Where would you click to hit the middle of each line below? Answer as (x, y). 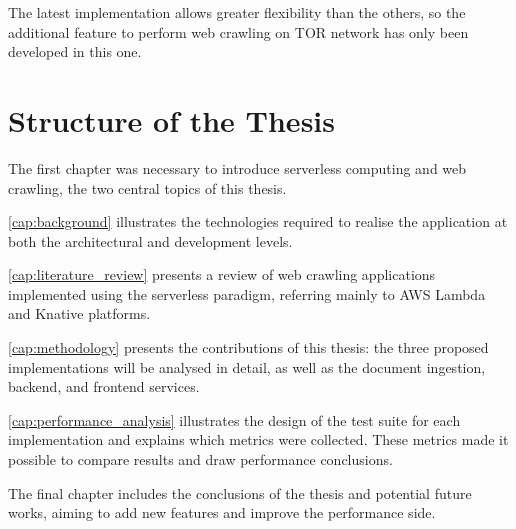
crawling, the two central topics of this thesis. (147, 187)
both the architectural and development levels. (150, 240)
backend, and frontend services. (104, 386)
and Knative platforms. (79, 313)
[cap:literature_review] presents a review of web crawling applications (222, 274)
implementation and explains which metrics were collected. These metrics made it (258, 439)
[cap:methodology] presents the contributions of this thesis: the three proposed (248, 347)
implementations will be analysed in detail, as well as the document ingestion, (247, 366)
